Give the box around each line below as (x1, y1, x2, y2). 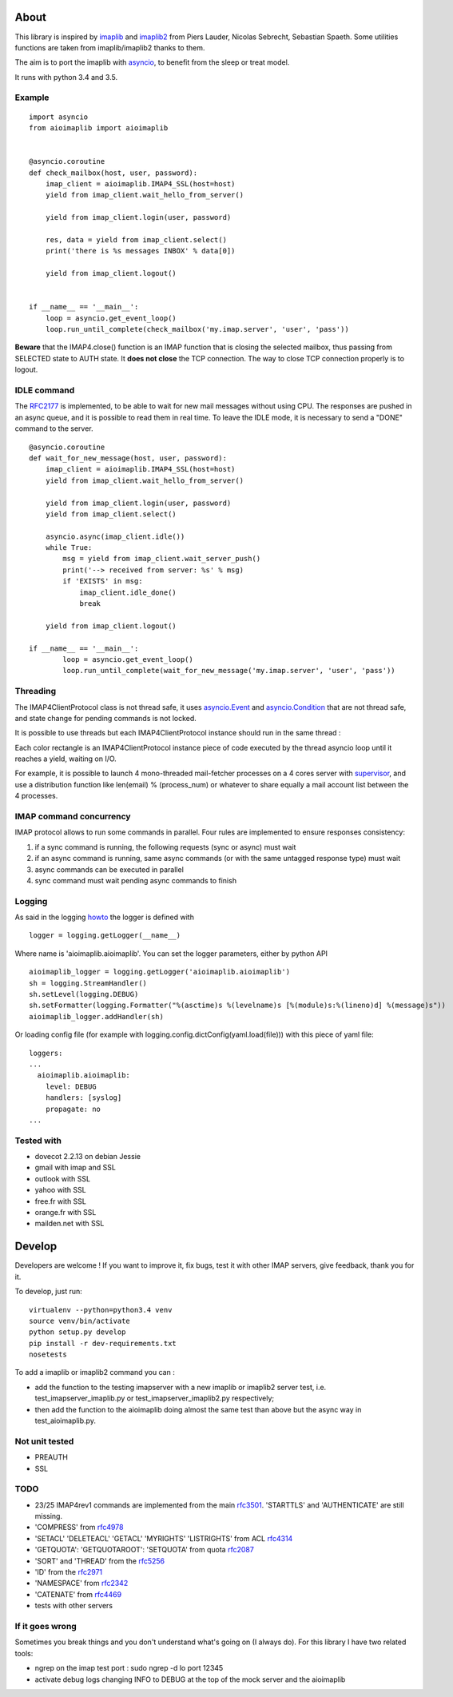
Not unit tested (14, 1436, 74, 1447)
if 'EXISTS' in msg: (62, 576, 143, 586)
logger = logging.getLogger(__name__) (29, 931, 181, 940)
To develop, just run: (14, 1287, 83, 1297)
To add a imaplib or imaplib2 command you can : (14, 1368, 175, 1377)
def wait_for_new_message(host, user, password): (29, 453, 228, 463)
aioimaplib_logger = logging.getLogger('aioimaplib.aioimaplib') (29, 967, 291, 977)
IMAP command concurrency (14, 811, 131, 822)
